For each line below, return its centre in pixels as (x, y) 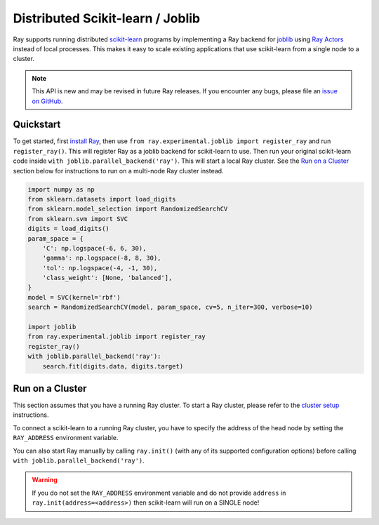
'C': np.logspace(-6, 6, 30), (94, 248)
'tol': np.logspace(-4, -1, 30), (100, 268)
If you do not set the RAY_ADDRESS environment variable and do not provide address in (159, 493)
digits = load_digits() (69, 229)
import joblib (52, 327)
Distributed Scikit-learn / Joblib (106, 18)
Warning (45, 480)
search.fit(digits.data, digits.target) (113, 366)
